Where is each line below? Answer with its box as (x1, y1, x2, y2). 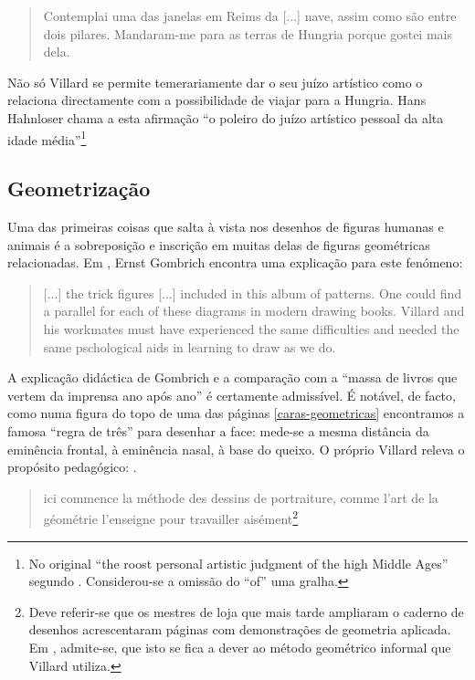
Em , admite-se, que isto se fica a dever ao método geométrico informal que (28, 637, 451, 656)
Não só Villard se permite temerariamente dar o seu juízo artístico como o (7, 72, 423, 91)
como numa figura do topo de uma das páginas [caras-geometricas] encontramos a (7, 403, 465, 423)
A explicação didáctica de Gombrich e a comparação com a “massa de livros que (7, 368, 458, 387)
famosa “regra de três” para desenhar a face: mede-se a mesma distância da (7, 421, 429, 440)
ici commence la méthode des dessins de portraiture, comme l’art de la (43, 487, 438, 507)
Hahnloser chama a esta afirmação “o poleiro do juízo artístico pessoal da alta (7, 108, 444, 127)
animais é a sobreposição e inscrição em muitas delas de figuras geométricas (7, 235, 430, 254)
